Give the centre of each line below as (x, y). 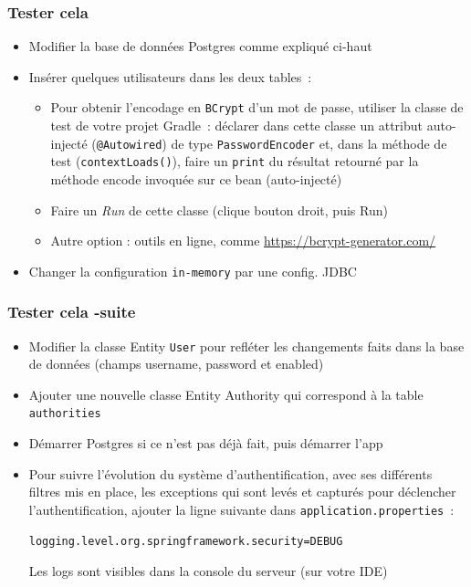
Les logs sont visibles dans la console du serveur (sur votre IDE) (208, 571)
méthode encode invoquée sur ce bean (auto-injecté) (196, 178)
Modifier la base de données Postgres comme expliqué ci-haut (200, 46)
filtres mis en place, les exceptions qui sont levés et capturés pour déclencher (242, 492)
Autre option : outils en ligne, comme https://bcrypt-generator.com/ (243, 241)
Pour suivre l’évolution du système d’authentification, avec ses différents (230, 473)
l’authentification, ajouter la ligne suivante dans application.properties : (241, 509)
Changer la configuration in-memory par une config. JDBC (193, 271)
